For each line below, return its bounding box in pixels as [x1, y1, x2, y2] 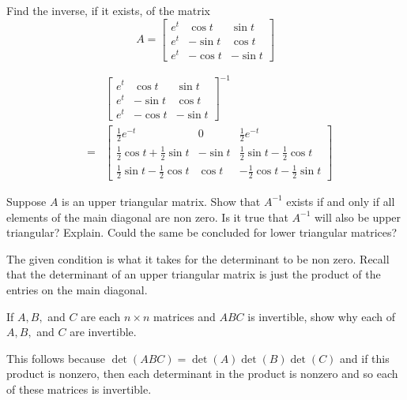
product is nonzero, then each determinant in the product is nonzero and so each [6, 365, 398, 382]
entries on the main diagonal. [6, 281, 148, 297]
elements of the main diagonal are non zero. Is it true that [6, 208, 288, 225]
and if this [340, 350, 390, 366]
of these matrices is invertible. [6, 380, 152, 397]
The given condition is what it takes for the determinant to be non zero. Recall [6, 250, 390, 267]
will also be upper [315, 208, 401, 225]
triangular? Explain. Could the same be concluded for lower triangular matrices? [6, 224, 398, 241]
